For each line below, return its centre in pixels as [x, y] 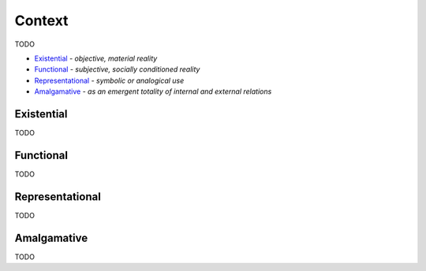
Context [41, 20]
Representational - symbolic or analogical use [109, 80]
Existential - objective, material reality [96, 58]
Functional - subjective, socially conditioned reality [117, 69]
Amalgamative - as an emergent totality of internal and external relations [153, 91]
